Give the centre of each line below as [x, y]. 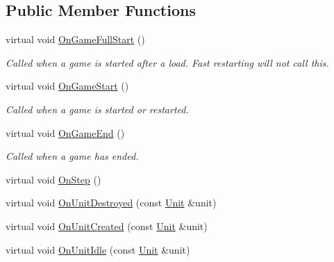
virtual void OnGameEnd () [65, 132]
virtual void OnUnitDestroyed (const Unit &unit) [111, 203]
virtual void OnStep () [53, 179]
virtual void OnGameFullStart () [75, 39]
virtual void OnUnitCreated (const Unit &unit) [107, 226]
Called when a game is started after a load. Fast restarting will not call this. [167, 62]
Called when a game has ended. [72, 156]
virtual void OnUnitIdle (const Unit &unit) [98, 249]
